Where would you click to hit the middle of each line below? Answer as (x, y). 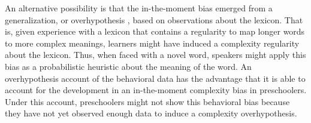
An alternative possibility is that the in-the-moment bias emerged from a (139, 8)
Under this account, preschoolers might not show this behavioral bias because (147, 101)
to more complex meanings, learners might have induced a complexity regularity (152, 43)
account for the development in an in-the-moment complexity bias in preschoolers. (156, 90)
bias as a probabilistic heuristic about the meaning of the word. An (128, 66)
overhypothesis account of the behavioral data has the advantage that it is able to (155, 78)
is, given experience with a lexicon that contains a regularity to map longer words (155, 31)
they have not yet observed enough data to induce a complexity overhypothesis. (151, 113)
